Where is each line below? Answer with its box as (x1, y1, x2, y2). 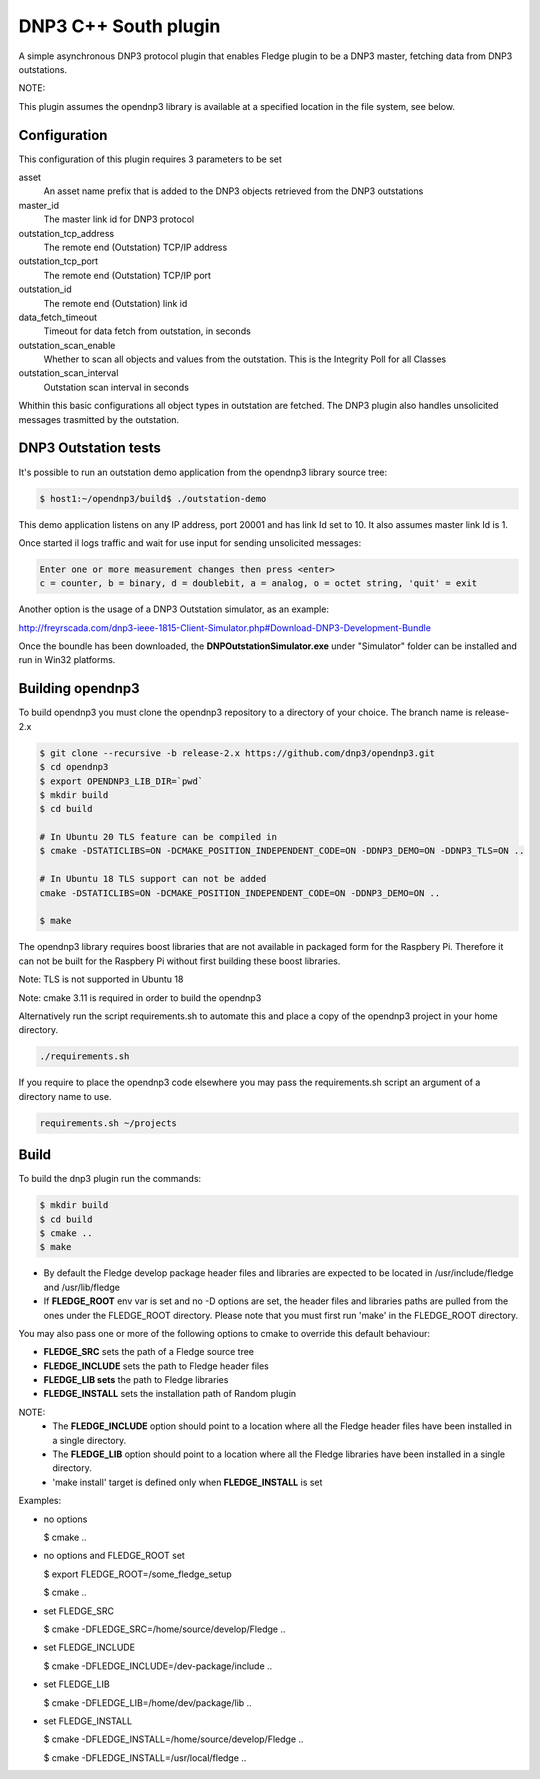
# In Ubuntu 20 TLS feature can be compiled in (39, 831, 277, 843)
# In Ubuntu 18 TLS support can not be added (39, 873, 267, 885)
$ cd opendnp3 (39, 761, 109, 773)
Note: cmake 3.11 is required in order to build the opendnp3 (18, 991, 262, 1004)
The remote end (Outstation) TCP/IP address (43, 241, 228, 253)
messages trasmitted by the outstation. (18, 413, 180, 425)
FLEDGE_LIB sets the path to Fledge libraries (43, 1374, 229, 1386)
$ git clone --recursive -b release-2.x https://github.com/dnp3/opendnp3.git (39, 747, 435, 759)
